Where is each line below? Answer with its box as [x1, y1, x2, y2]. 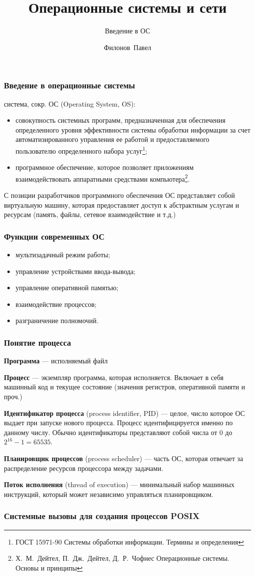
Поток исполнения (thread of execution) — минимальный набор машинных [4, 479, 234, 490]
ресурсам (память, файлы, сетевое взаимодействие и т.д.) [4, 209, 176, 219]
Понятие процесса [4, 336, 71, 348]
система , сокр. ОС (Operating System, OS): [4, 98, 136, 109]
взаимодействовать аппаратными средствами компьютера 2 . [15, 172, 190, 184]
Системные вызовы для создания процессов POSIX [4, 510, 200, 522]
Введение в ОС [105, 26, 150, 36]
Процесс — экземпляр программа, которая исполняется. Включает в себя [4, 372, 224, 382]
